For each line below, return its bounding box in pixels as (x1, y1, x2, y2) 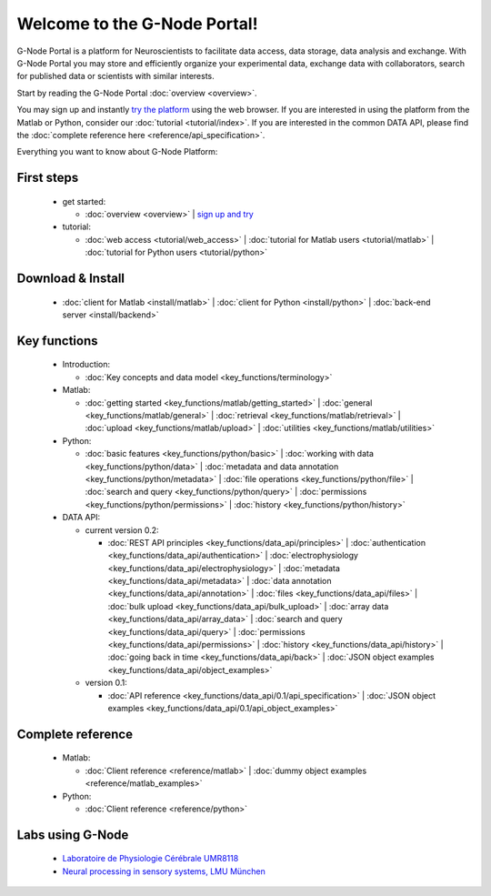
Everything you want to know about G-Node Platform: (16, 146, 218, 157)
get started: (62, 196, 106, 206)
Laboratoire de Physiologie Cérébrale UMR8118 (62, 853, 239, 864)
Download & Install (16, 271, 125, 287)
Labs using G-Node (16, 827, 129, 842)
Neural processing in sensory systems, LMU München (62, 865, 266, 877)
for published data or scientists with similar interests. (16, 71, 215, 82)
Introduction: (62, 359, 111, 370)
